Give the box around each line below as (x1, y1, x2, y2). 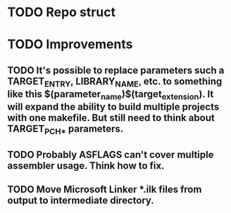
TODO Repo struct (7, 4, 116, 20)
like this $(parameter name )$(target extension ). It (7, 88, 214, 102)
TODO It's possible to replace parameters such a (7, 64, 225, 76)
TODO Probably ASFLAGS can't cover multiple (7, 148, 214, 160)
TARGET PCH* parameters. (7, 123, 124, 137)
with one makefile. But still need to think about (7, 112, 215, 124)
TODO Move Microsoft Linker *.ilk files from (7, 183, 202, 195)
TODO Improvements (7, 37, 133, 53)
